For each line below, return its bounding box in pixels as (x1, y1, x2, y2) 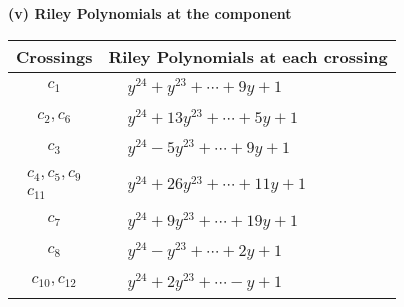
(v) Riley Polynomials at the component (8, 3, 292, 23)
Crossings (16, 44, 93, 68)
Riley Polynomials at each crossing (108, 44, 388, 68)
